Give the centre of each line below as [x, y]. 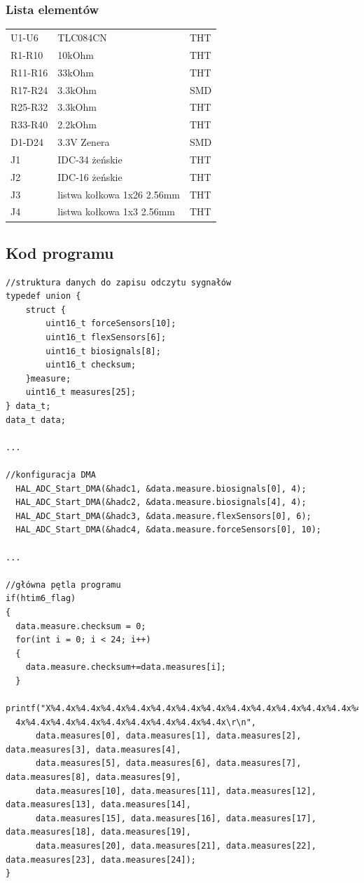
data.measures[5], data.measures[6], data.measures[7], [168, 763]
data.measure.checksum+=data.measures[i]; [126, 667]
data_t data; [36, 420]
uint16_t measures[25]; [81, 392]
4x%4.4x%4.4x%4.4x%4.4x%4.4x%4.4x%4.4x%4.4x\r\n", [136, 722]
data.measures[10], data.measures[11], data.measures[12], [176, 791]
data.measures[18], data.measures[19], [98, 832]
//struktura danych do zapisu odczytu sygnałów [119, 282]
